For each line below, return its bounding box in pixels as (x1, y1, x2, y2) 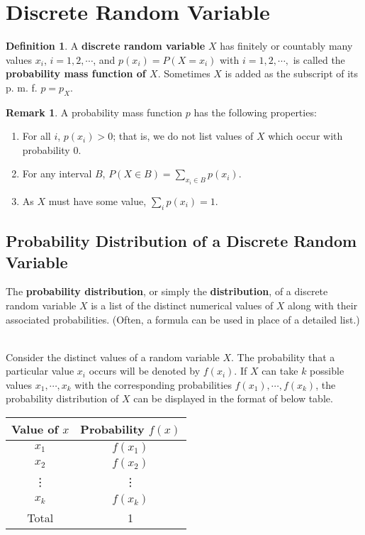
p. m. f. (6, 79, 38, 94)
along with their (288, 297, 358, 312)
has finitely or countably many (220, 38, 353, 53)
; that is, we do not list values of (113, 128, 254, 143)
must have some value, (48, 193, 147, 208)
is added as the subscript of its (225, 66, 359, 81)
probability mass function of (6, 66, 146, 81)
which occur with (268, 128, 343, 143)
